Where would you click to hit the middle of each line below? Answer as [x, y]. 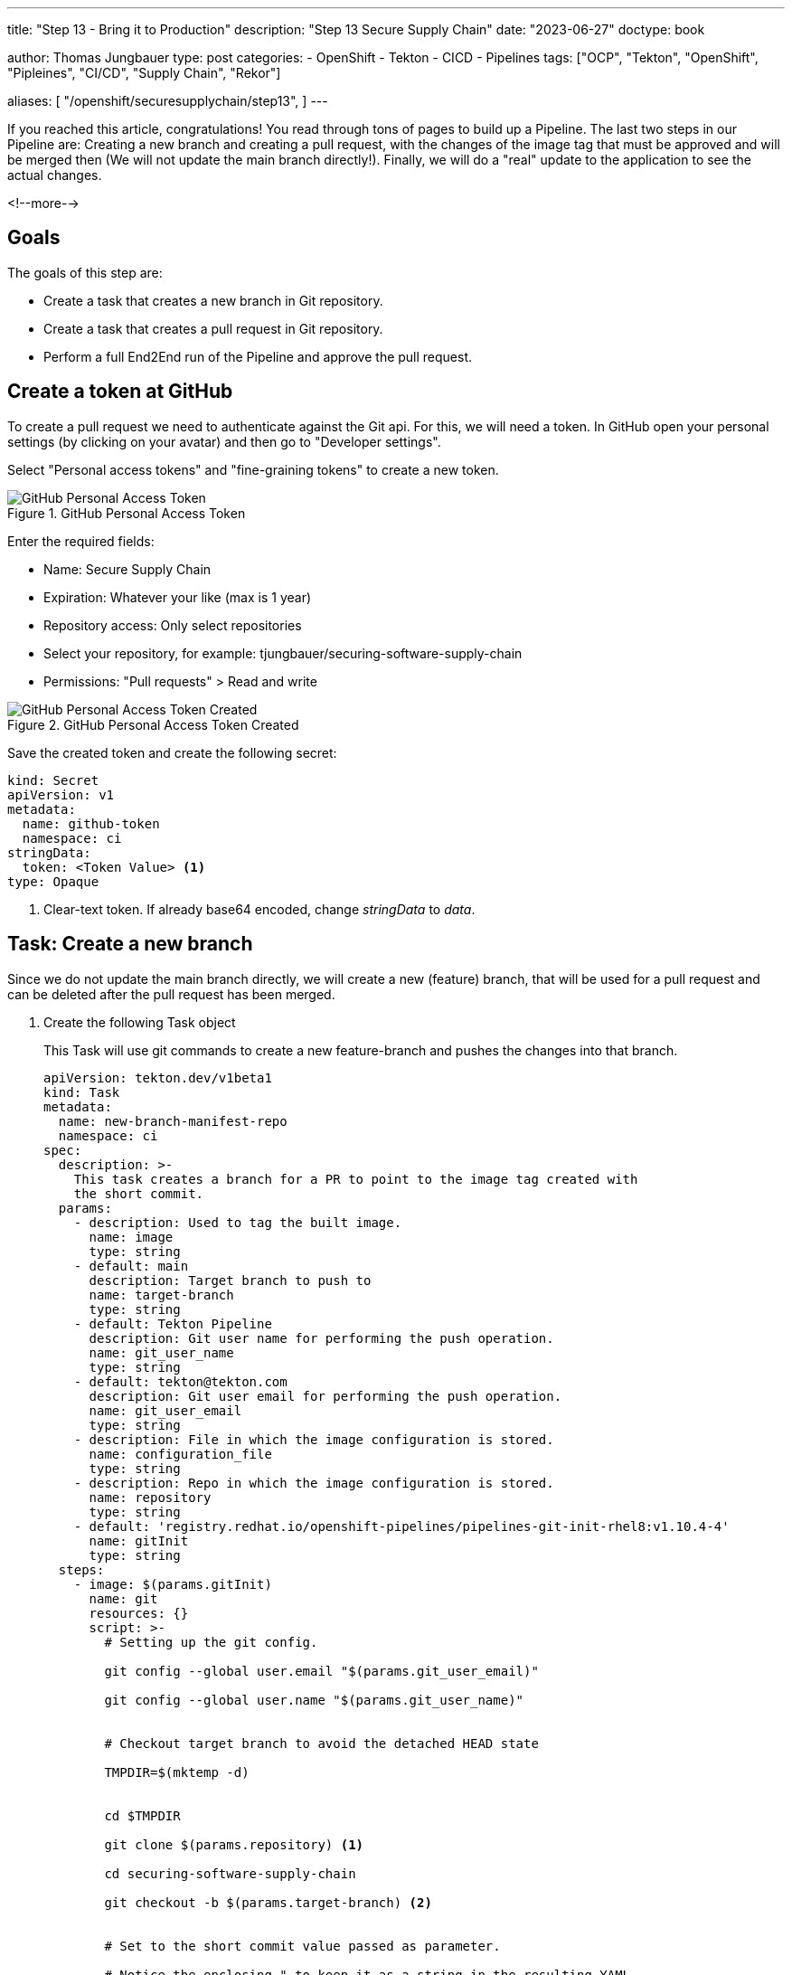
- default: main [131, 1266]
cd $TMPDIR [142, 1815]
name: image [131, 1237]
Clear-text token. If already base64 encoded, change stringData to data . [259, 909]
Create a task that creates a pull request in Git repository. [213, 328]
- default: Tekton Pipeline [173, 1323]
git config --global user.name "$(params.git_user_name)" [314, 1700]
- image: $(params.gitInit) [173, 1584]
